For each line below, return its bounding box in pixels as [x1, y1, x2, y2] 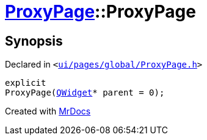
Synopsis [5, 33, 63, 49]
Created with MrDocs [5, 106, 91, 117]
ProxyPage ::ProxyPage [5, 1, 196, 22]
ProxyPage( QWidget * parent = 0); [5, 88, 165, 98]
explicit [5, 78, 46, 88]
